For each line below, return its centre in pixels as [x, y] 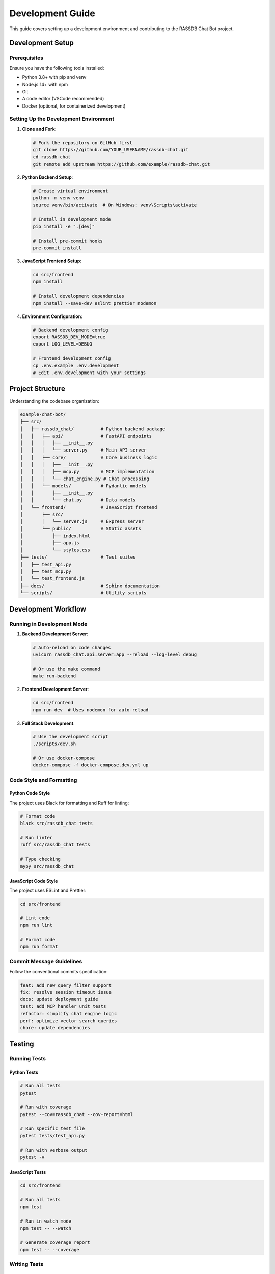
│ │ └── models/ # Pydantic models [83, 486]
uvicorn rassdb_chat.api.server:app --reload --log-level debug [115, 655]
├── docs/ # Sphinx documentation [90, 586]
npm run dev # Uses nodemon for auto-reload [91, 710]
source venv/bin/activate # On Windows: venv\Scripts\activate [115, 205]
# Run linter [36, 838]
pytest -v [32, 1157]
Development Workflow [48, 609]
